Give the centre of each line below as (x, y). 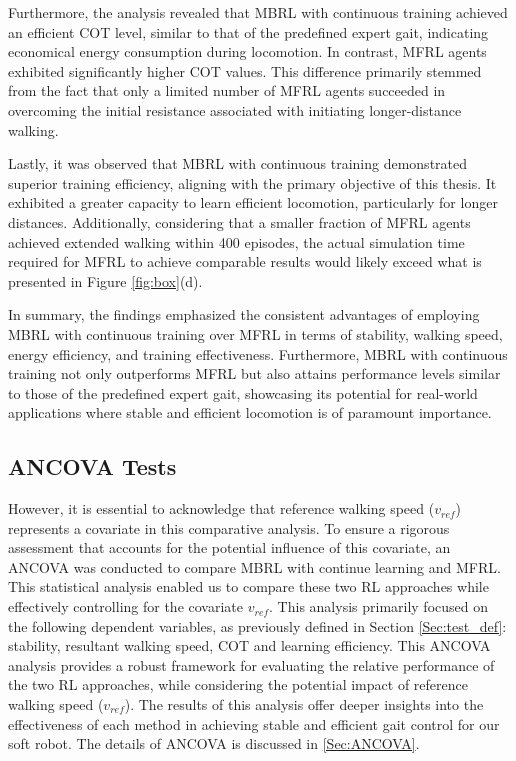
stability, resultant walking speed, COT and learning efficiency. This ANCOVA (249, 645)
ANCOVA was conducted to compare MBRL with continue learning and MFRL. (254, 566)
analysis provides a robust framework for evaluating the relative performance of (251, 664)
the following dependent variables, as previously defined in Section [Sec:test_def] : (257, 625)
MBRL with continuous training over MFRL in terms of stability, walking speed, (255, 333)
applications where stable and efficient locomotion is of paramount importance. (250, 412)
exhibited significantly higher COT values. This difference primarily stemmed (245, 70)
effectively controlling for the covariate (125, 606)
